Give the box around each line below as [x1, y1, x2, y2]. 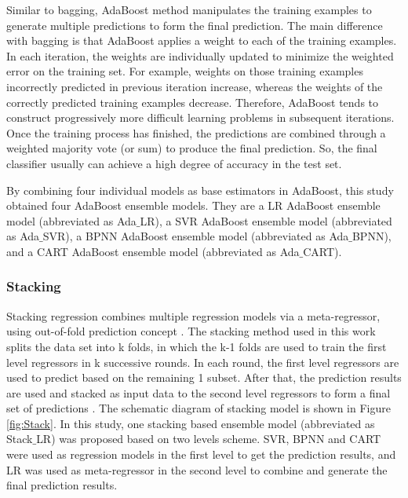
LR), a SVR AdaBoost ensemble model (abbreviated [140, 212, 392, 229]
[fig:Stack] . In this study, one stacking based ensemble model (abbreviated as [6, 415, 375, 431]
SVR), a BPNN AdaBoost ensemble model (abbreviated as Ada [42, 228, 349, 244]
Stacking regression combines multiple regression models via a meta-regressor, [6, 307, 381, 324]
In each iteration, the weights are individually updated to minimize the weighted [6, 47, 394, 64]
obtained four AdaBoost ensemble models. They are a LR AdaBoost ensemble [6, 197, 381, 214]
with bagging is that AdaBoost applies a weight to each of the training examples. [6, 32, 397, 49]
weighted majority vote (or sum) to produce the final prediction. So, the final [6, 140, 377, 156]
